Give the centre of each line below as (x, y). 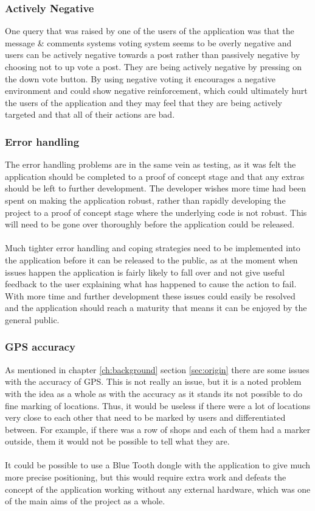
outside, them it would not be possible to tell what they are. (117, 441)
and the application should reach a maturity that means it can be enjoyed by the (156, 308)
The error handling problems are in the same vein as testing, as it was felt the (151, 164)
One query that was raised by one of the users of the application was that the (150, 31)
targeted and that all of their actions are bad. (90, 114)
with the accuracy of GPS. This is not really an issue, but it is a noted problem (153, 381)
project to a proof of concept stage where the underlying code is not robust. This (156, 212)
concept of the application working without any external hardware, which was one (158, 489)
